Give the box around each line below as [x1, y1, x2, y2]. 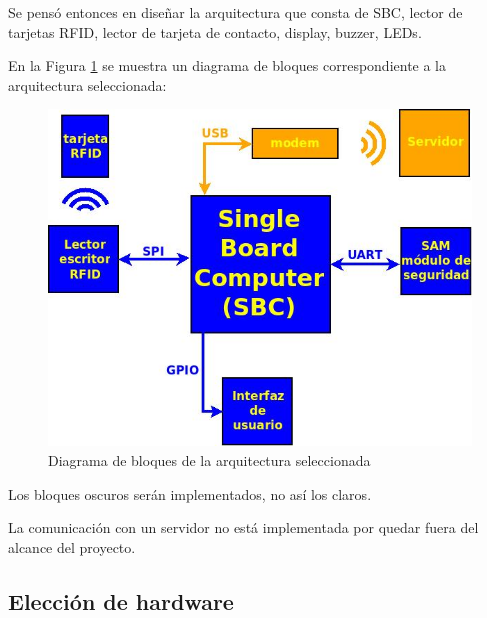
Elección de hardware [8, 585, 234, 616]
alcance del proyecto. [8, 536, 136, 557]
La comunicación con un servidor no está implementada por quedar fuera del [8, 517, 479, 538]
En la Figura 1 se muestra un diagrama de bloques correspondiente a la [8, 55, 447, 76]
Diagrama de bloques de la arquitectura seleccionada [48, 450, 371, 471]
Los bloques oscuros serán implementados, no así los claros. [8, 483, 372, 504]
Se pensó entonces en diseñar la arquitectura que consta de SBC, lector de [8, 2, 463, 22]
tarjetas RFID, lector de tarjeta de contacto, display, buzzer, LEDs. [8, 21, 422, 42]
